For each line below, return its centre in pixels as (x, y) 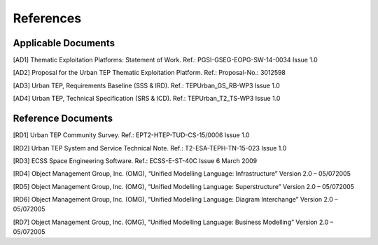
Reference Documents (63, 119)
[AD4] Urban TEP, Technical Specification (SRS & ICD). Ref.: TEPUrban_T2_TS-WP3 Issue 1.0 (147, 99)
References (47, 18)
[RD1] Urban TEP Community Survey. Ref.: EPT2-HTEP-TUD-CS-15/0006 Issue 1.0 (131, 135)
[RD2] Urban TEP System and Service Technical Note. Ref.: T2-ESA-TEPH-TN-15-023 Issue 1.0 (150, 148)
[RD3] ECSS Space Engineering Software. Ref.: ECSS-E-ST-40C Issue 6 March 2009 (135, 160)
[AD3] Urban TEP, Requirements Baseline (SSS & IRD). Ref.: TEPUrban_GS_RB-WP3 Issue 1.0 (146, 85)
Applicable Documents (64, 43)
